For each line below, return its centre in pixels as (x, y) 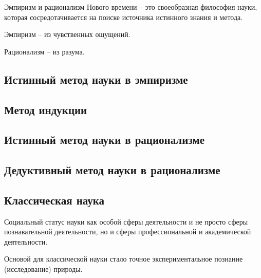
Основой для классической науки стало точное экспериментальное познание (124, 259)
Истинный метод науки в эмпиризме (96, 79)
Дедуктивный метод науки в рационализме (112, 170)
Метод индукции (46, 109)
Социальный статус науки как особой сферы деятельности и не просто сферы (126, 221)
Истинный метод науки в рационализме (105, 140)
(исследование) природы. (43, 269)
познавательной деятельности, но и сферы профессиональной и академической (128, 231)
